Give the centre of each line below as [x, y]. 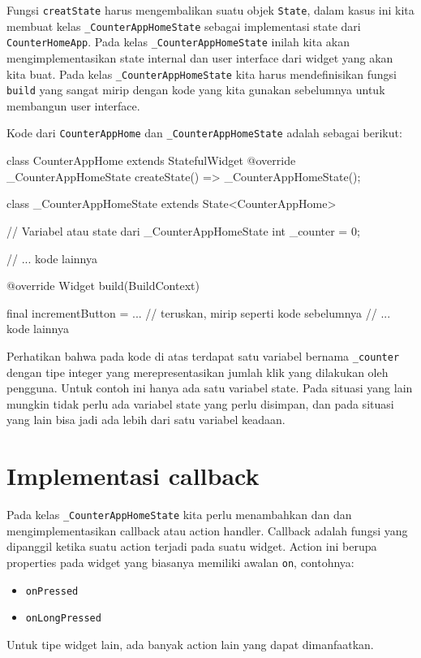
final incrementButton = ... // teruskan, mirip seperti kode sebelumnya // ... [199, 312]
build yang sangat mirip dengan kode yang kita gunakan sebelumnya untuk [196, 90]
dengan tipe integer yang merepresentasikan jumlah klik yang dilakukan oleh [198, 372]
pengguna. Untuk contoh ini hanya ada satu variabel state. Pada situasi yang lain [210, 388]
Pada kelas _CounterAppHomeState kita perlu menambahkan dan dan [179, 515]
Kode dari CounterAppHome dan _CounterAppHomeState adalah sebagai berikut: [204, 133]
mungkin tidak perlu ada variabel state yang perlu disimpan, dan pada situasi [200, 403]
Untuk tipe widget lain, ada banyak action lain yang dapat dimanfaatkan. [190, 644]
